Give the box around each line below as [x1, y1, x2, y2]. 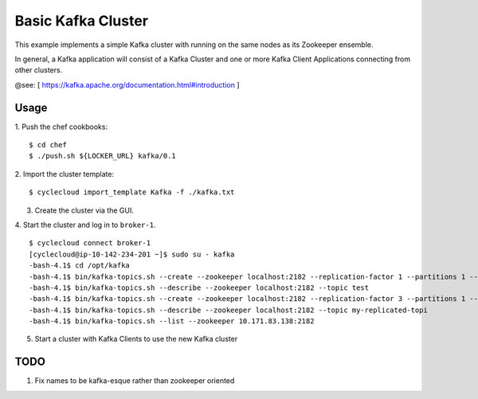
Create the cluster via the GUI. [34, 205, 135, 215]
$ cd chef [29, 140, 67, 150]
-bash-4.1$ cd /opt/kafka [29, 261, 131, 270]
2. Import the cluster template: [14, 169, 115, 178]
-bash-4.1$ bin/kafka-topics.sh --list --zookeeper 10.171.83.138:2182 [29, 317, 315, 326]
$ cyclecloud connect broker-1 [29, 239, 151, 248]
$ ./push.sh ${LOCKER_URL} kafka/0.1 [29, 151, 177, 161]
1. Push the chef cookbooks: [14, 122, 108, 131]
